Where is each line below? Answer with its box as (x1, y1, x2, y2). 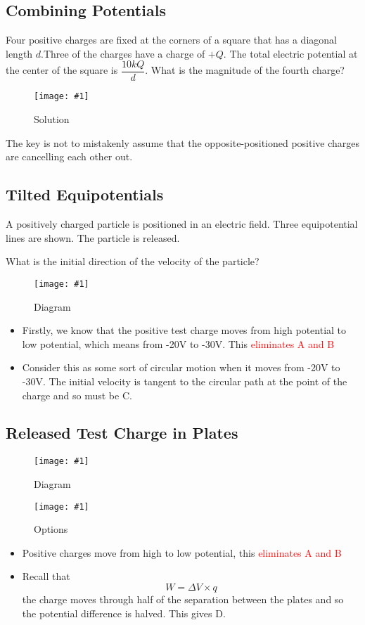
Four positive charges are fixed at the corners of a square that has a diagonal (6, 32, 337, 47)
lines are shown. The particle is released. (6, 230, 180, 245)
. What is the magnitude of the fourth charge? (145, 63, 345, 77)
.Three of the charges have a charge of (41, 46, 205, 60)
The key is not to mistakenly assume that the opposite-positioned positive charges (6, 135, 360, 150)
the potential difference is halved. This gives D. (22, 605, 226, 620)
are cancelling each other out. (6, 149, 133, 164)
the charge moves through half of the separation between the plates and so (22, 591, 344, 606)
